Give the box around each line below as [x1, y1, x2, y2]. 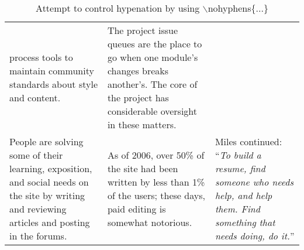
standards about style [9, 77, 98, 91]
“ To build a [215, 148, 261, 162]
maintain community [9, 64, 94, 77]
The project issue [107, 23, 178, 37]
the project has [107, 91, 169, 104]
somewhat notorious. [107, 215, 192, 229]
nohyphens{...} [208, 1, 268, 15]
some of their [9, 148, 63, 162]
